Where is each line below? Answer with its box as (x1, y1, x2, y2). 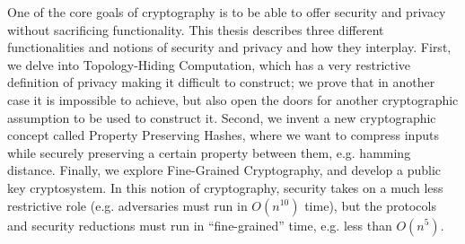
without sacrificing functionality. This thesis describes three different (7, 20, 384, 39)
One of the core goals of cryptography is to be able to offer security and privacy (7, 3, 446, 21)
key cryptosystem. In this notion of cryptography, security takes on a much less (7, 178, 443, 196)
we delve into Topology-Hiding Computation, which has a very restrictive (7, 55, 411, 74)
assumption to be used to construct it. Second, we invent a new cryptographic (7, 108, 436, 126)
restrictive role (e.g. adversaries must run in (7, 196, 248, 214)
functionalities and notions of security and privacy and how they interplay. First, (7, 38, 452, 57)
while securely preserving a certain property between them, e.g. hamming (7, 143, 411, 161)
